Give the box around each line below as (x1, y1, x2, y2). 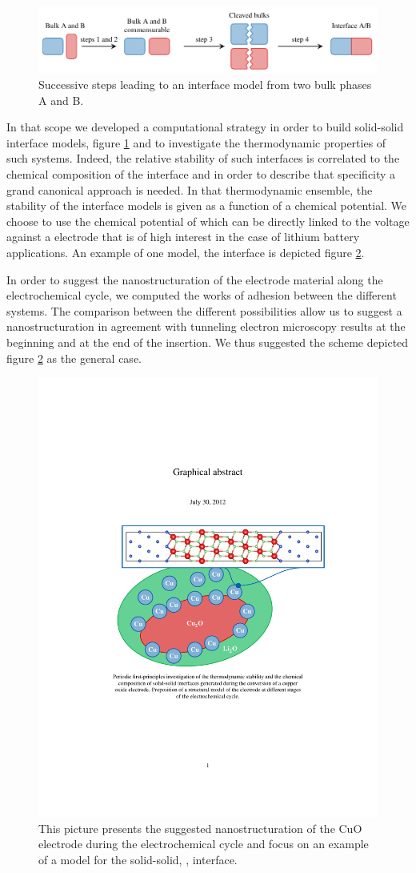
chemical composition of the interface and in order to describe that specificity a (6, 166, 396, 183)
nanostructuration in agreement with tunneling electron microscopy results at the (6, 318, 406, 335)
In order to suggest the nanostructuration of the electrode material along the (6, 271, 383, 288)
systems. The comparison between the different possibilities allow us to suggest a (6, 302, 402, 319)
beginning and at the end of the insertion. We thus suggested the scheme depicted (6, 334, 409, 350)
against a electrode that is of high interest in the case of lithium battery (6, 228, 360, 245)
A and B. (38, 91, 84, 108)
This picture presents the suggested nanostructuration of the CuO (38, 819, 362, 836)
